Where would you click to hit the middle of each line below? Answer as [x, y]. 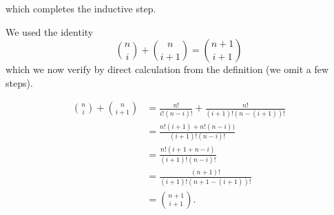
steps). [19, 82]
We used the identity [50, 31]
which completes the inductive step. [81, 8]
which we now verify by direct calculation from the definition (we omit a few [167, 69]
